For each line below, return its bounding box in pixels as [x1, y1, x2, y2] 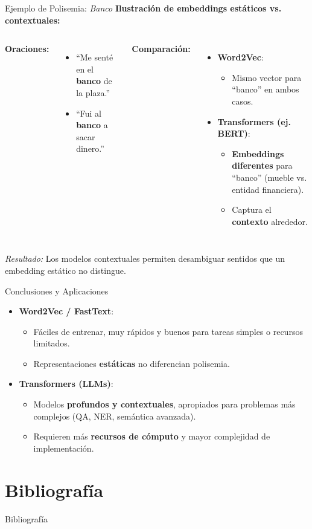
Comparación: [132, 42, 191, 55]
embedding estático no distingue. [5, 264, 126, 276]
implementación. [33, 441, 94, 454]
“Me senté [76, 51, 113, 63]
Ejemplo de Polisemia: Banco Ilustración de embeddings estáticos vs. [5, 2, 282, 14]
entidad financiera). [232, 183, 304, 195]
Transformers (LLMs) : [19, 377, 113, 390]
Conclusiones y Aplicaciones [5, 284, 109, 297]
